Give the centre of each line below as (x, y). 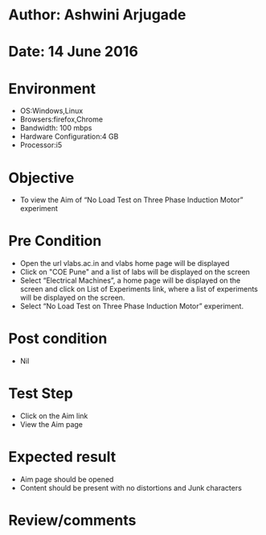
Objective (41, 178)
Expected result (62, 457)
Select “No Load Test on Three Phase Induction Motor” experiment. (131, 306)
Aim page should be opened (67, 479)
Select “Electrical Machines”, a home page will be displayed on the (130, 280)
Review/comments (72, 520)
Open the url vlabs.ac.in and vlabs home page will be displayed (125, 263)
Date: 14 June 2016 (74, 52)
